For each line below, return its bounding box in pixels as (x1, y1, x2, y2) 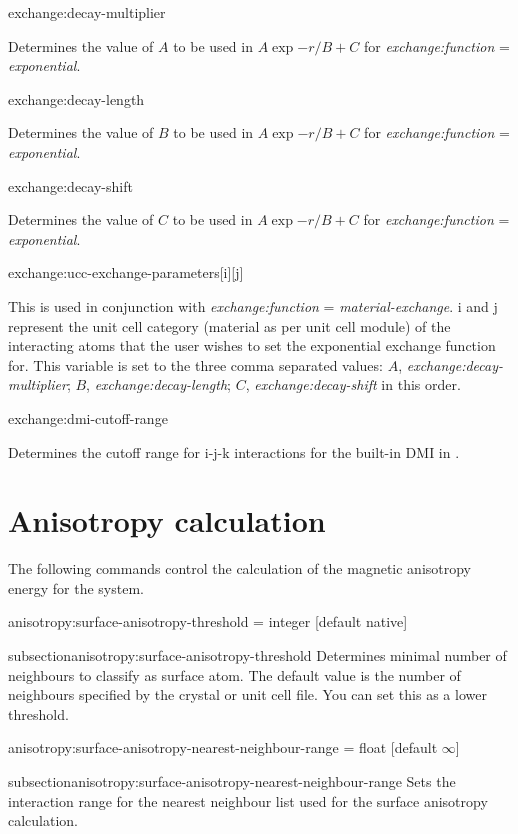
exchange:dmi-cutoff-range (8, 407, 168, 428)
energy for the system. (8, 577, 144, 598)
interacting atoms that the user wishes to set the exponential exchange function (8, 335, 496, 356)
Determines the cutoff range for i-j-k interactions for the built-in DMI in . (8, 441, 460, 462)
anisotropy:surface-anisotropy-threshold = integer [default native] (8, 611, 408, 632)
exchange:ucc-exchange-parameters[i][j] (8, 262, 244, 283)
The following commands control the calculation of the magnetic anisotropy (8, 558, 472, 579)
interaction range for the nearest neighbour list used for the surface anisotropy (8, 790, 488, 811)
